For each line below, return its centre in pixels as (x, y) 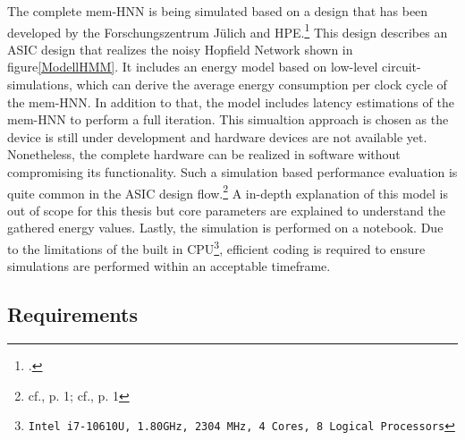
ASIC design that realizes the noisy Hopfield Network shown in (180, 49)
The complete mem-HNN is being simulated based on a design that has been (218, 11)
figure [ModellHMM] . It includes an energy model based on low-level (193, 67)
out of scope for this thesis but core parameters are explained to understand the (226, 210)
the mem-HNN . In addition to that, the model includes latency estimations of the (231, 102)
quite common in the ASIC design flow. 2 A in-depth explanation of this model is (228, 191)
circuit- (402, 67)
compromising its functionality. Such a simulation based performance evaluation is (232, 172)
